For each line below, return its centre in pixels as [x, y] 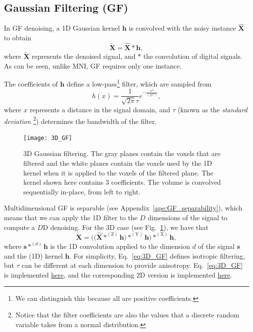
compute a [19, 227]
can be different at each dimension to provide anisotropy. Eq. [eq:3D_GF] [132, 265]
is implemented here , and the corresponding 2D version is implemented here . [118, 274]
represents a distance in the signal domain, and [100, 109]
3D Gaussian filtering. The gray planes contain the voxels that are [122, 153]
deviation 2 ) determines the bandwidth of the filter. [80, 120]
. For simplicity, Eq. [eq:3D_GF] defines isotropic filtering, [157, 255]
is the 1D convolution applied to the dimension [120, 246]
